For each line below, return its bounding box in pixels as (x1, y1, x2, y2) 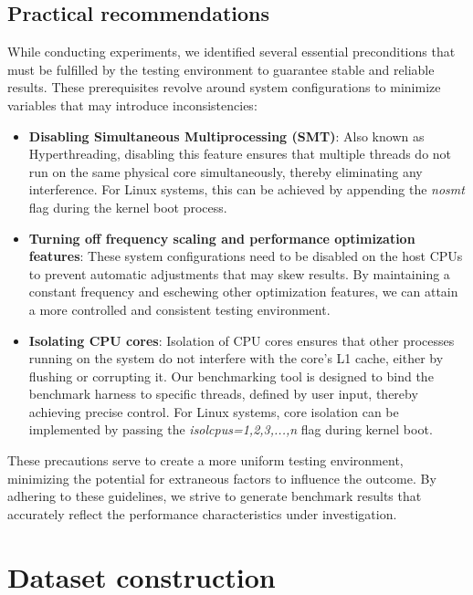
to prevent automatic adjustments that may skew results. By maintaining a (28, 264, 450, 283)
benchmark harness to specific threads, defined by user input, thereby (28, 384, 418, 403)
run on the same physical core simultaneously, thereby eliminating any (28, 162, 423, 181)
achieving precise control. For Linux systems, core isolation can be (28, 402, 399, 421)
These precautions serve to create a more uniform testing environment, (7, 451, 404, 470)
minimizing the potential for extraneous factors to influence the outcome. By (7, 468, 436, 487)
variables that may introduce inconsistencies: (7, 95, 258, 114)
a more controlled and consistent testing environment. (28, 299, 331, 318)
